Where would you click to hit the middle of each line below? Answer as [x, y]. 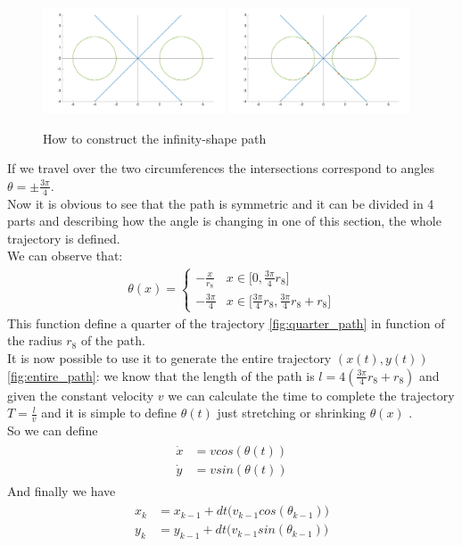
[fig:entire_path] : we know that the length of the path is [161, 375]
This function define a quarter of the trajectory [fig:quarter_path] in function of [226, 323]
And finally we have [62, 490]
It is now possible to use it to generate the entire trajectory [169, 357]
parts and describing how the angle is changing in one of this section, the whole [224, 221]
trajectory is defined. [64, 238]
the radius [35, 340]
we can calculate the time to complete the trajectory [311, 395]
